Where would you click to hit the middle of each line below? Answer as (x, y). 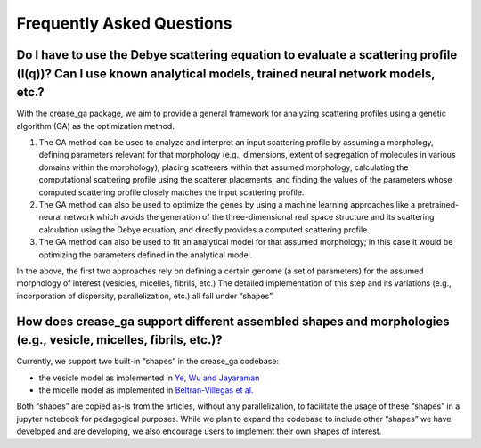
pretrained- (438, 204)
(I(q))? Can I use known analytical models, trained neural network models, (226, 73)
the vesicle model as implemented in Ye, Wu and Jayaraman (149, 378)
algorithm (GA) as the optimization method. (96, 126)
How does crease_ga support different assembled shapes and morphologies (233, 321)
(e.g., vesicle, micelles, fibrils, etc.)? (119, 340)
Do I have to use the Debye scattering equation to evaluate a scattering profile (237, 55)
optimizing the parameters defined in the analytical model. (146, 255)
